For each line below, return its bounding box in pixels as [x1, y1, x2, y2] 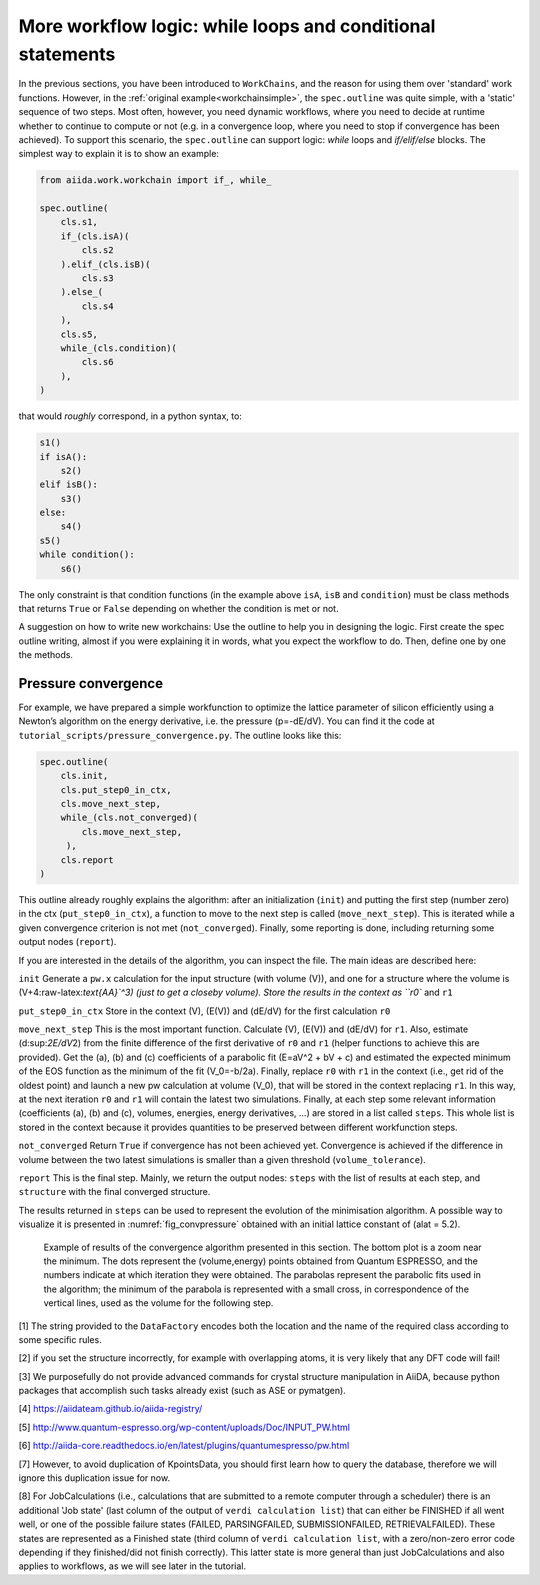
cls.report [60, 854, 114, 865]
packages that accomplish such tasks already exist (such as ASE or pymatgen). [18, 1385, 347, 1397]
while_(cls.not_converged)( [60, 812, 199, 824]
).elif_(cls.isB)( [60, 258, 151, 270]
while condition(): [39, 549, 135, 560]
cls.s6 [81, 356, 114, 368]
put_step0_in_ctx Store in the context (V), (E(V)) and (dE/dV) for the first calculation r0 [18, 1005, 391, 1017]
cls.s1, [60, 216, 99, 228]
